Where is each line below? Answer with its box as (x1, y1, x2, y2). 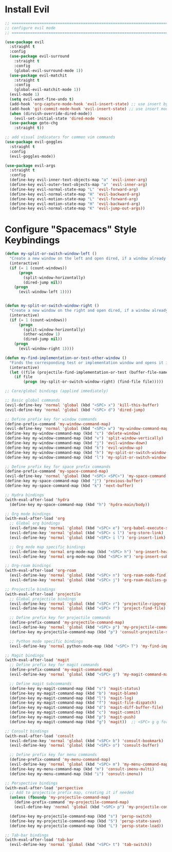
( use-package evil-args (5, 163, 56, 168)
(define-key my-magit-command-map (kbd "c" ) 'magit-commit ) (9, 710, 141, 715)
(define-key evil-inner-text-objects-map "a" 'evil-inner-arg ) (9, 177, 147, 183)
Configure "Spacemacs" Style (5, 223, 137, 235)
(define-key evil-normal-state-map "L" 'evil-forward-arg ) (9, 186, 139, 192)
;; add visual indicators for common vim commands (5, 135, 116, 140)
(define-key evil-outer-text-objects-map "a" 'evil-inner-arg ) (9, 182, 147, 187)
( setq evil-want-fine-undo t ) (9, 97, 74, 102)
